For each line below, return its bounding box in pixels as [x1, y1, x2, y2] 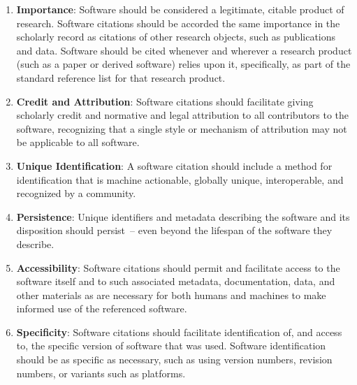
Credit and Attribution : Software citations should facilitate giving [16, 94, 314, 108]
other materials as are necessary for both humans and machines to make [16, 287, 326, 302]
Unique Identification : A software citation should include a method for [16, 158, 333, 173]
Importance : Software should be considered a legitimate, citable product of [16, 2, 344, 16]
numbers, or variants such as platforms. [16, 365, 186, 380]
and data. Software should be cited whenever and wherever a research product [16, 43, 352, 57]
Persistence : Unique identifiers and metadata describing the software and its [16, 209, 350, 224]
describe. [16, 236, 54, 251]
